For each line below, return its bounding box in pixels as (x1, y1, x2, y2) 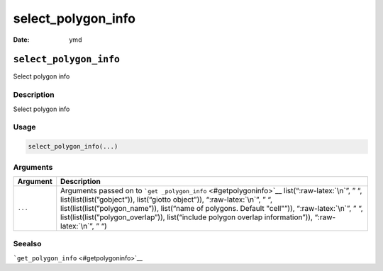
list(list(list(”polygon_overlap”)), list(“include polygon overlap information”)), (60, 212, 313, 222)
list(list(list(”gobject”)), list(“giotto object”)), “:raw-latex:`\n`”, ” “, (60, 195, 273, 204)
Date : (13, 35, 30, 44)
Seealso (13, 239, 42, 249)
